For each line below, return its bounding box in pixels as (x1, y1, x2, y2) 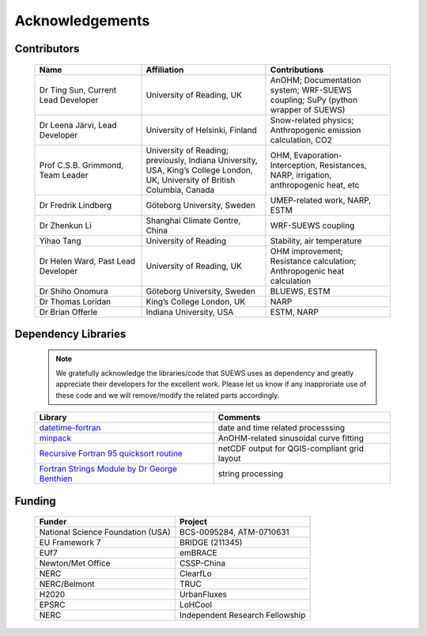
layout (217, 453, 241, 464)
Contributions (270, 64, 324, 75)
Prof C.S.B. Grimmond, (39, 159, 124, 170)
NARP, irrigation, (270, 169, 332, 180)
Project (179, 517, 207, 528)
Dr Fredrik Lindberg (39, 199, 112, 210)
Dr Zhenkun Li (39, 220, 93, 231)
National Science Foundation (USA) (39, 527, 171, 538)
